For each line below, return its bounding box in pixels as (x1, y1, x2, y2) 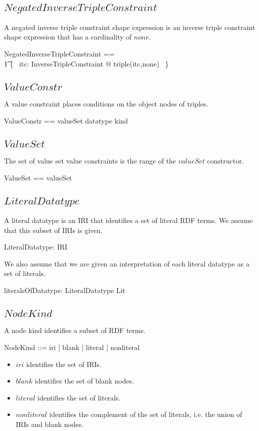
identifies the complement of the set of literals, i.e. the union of (49, 409, 242, 419)
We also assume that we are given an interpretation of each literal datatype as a (4, 258, 249, 268)
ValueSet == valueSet (4, 172, 72, 182)
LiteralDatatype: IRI (4, 241, 67, 252)
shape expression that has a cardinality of (4, 31, 132, 42)
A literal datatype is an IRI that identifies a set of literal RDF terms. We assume (4, 215, 253, 225)
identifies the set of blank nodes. (34, 375, 134, 386)
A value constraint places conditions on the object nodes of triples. (4, 98, 208, 108)
